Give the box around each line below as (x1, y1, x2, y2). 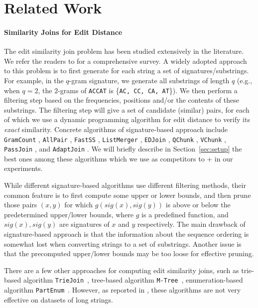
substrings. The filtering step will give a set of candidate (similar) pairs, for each (4, 104, 250, 115)
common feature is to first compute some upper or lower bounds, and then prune (4, 189, 251, 200)
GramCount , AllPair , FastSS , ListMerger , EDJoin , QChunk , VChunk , (4, 134, 226, 144)
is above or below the (165, 199, 231, 210)
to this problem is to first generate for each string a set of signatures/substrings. (4, 65, 249, 76)
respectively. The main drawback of (137, 219, 246, 229)
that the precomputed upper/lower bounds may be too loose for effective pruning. (4, 248, 254, 259)
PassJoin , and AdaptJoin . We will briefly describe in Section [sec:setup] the (4, 144, 242, 154)
